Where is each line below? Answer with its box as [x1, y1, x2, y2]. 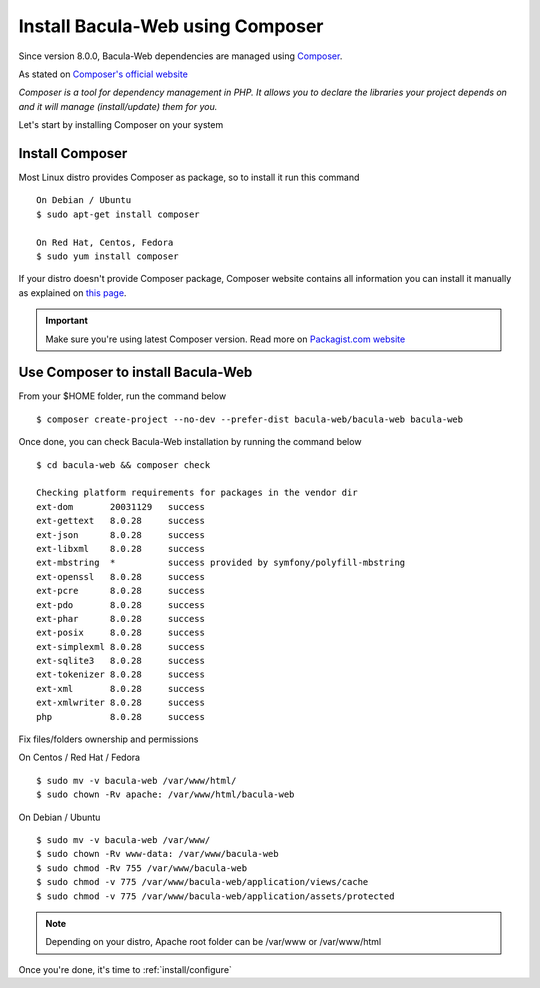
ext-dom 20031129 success [36, 501, 205, 512]
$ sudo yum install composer [36, 250, 179, 262]
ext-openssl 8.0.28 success [36, 571, 205, 582]
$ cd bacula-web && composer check [36, 459, 211, 470]
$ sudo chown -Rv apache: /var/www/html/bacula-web [36, 789, 295, 800]
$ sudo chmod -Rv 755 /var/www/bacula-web [36, 862, 248, 874]
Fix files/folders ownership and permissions [18, 733, 199, 745]
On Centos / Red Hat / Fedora [18, 751, 140, 764]
